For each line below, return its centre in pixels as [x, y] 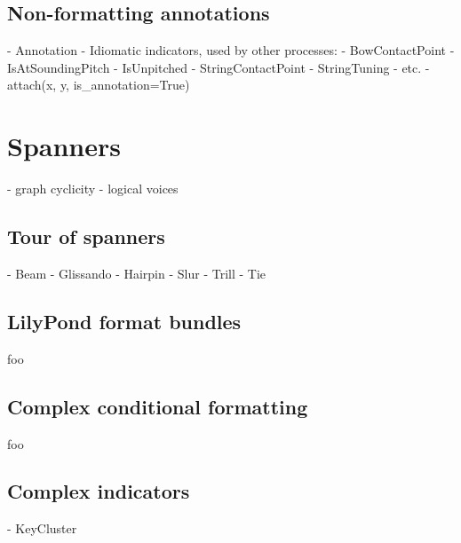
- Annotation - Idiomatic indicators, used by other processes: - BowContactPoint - [231, 50]
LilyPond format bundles [124, 321]
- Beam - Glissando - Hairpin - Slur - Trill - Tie [137, 273]
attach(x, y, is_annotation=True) [99, 85]
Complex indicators [99, 491]
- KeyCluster [42, 528]
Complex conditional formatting [158, 406]
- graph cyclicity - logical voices [93, 189]
